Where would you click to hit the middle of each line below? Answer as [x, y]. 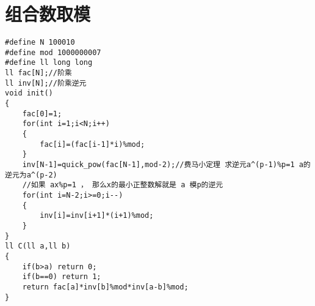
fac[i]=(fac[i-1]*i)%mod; [92, 144]
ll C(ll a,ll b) [38, 246]
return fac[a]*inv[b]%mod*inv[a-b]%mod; [105, 287]
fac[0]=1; [42, 114]
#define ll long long [49, 63]
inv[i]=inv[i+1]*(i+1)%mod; [97, 216]
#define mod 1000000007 [53, 52]
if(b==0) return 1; [62, 277]
